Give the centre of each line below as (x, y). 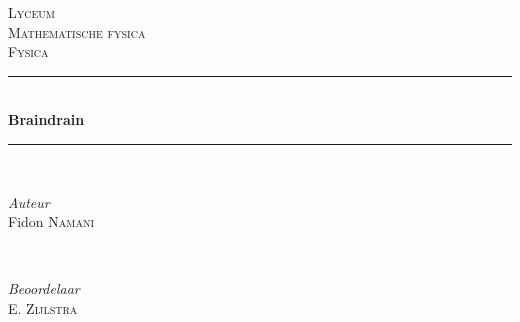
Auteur (29, 201)
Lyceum (31, 12)
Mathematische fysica (77, 31)
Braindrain (46, 119)
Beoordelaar (44, 288)
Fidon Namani (51, 221)
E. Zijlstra (43, 307)
